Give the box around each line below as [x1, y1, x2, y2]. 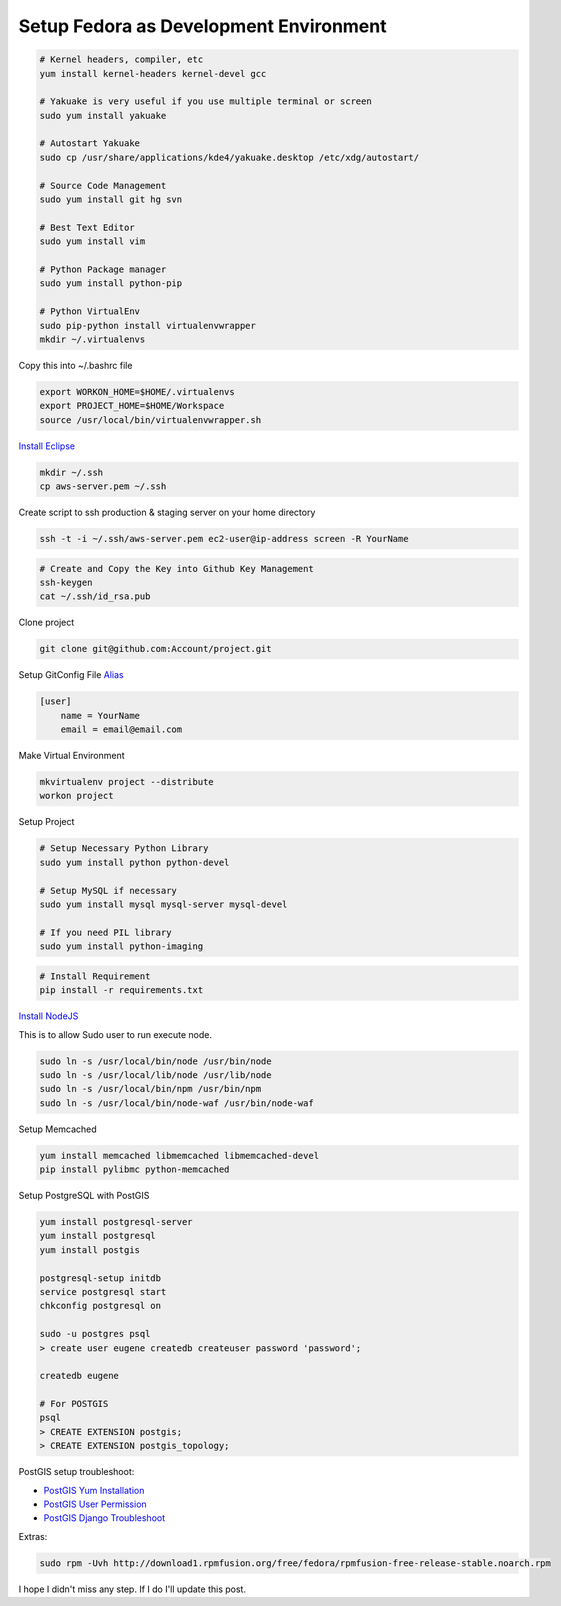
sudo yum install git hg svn [39, 194, 183, 205]
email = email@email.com [60, 724, 183, 735]
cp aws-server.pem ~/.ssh [39, 481, 167, 492]
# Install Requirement [39, 970, 151, 982]
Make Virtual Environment [18, 750, 125, 762]
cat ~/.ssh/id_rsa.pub [39, 591, 151, 602]
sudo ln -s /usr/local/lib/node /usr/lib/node [39, 1069, 272, 1080]
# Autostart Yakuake [39, 138, 140, 149]
